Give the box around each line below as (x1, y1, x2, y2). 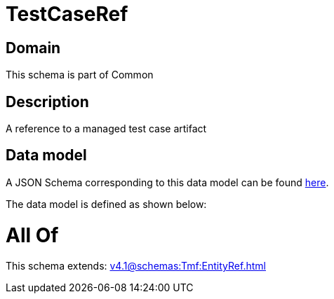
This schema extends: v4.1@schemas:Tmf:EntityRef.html (6, 260, 266, 272)
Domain (6, 39, 61, 57)
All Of (6, 223, 59, 247)
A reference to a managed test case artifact (6, 123, 207, 135)
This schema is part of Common (6, 69, 154, 81)
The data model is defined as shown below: (6, 197, 207, 210)
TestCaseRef (6, 2, 128, 26)
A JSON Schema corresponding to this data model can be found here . (6, 176, 329, 188)
